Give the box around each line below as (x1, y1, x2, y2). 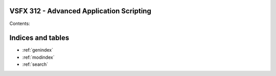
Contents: (9, 20, 30, 27)
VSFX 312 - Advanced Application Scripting (9, 7, 152, 15)
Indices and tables (9, 34, 70, 42)
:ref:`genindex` (22, 47, 54, 53)
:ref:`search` (22, 61, 49, 67)
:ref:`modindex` (22, 54, 55, 60)
